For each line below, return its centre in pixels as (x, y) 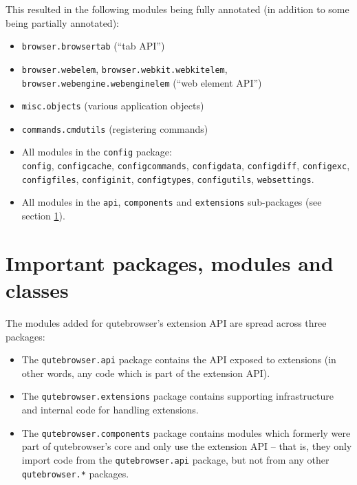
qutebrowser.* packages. (75, 473)
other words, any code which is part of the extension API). (146, 373)
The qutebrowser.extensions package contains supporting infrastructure (177, 396)
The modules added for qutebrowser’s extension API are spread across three (166, 323)
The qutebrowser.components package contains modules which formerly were (186, 432)
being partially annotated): (62, 22)
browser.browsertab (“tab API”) (93, 46)
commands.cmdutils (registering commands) (115, 128)
